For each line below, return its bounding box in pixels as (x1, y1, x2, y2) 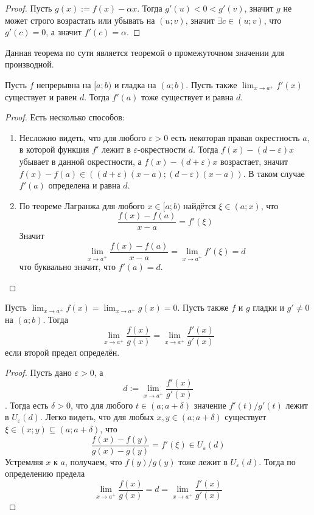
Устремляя (5, 455, 43, 468)
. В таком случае (243, 167, 305, 179)
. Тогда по (259, 455, 296, 468)
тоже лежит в (178, 455, 228, 468)
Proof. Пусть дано (5, 366, 72, 379)
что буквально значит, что (19, 260, 116, 273)
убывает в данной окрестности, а (19, 154, 142, 167)
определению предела (5, 467, 85, 480)
